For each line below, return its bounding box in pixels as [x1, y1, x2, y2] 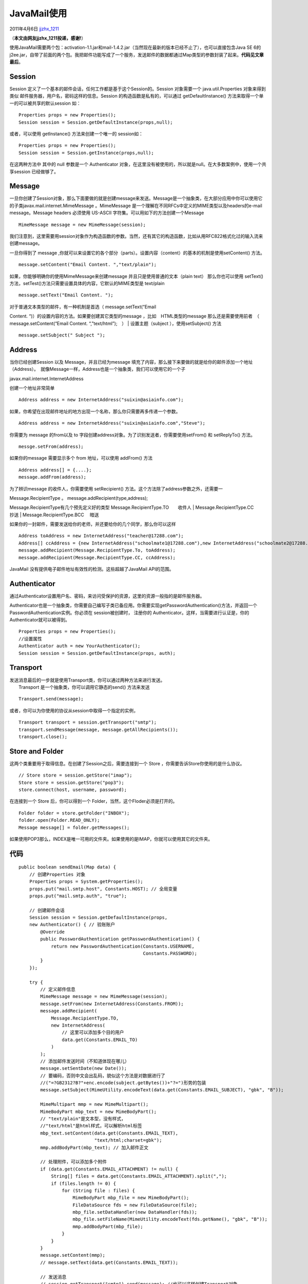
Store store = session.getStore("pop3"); [18, 780, 124, 785]
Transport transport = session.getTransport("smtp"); [18, 720, 157, 725]
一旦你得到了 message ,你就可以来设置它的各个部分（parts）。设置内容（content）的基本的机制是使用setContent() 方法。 [9, 250, 265, 256]
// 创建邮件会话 [29, 907, 65, 913]
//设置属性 [18, 636, 42, 641]
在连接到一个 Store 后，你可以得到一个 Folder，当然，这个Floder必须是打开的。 [9, 798, 178, 804]
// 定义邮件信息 [40, 986, 75, 992]
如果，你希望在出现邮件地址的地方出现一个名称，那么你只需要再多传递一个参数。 [9, 408, 181, 414]
